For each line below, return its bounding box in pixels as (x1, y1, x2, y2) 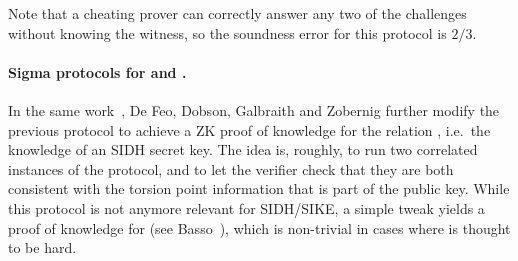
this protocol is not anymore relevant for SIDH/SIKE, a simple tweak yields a (8, 197, 485, 218)
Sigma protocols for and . (8, 61, 187, 82)
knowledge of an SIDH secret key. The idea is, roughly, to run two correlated (8, 139, 478, 160)
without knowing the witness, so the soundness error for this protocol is (8, 22, 447, 43)
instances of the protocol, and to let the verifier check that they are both (8, 158, 454, 179)
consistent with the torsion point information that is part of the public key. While (8, 178, 510, 199)
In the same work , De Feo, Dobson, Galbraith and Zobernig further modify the (8, 99, 500, 120)
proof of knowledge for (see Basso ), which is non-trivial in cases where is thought (8, 217, 511, 238)
